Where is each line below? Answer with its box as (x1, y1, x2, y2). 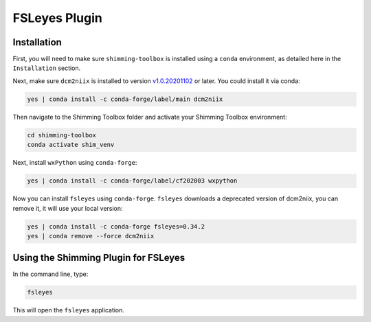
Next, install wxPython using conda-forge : (12, 159, 137, 167)
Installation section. (12, 64, 81, 72)
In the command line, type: (12, 270, 89, 278)
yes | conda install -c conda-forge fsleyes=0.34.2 (27, 222, 205, 230)
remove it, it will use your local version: (12, 204, 123, 212)
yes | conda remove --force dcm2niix (27, 232, 155, 240)
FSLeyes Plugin (12, 10, 102, 25)
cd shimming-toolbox (27, 131, 96, 139)
